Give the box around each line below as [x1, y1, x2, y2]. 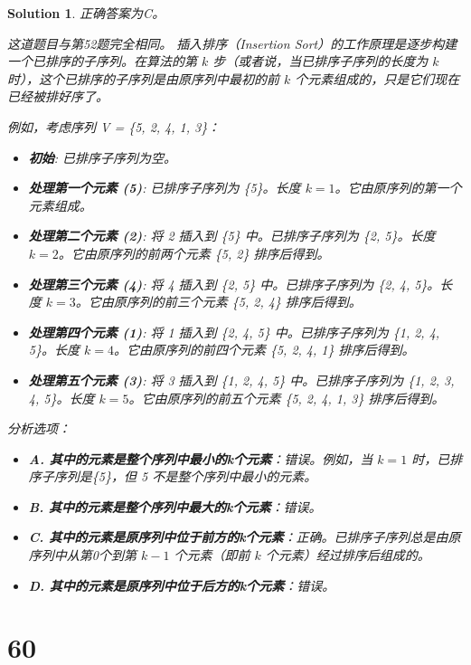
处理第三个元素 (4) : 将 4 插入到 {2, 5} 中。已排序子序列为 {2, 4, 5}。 [28, 274, 440, 293]
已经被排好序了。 [7, 87, 108, 106]
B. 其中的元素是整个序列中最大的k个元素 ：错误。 [28, 497, 322, 516]
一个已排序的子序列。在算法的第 [7, 52, 197, 71]
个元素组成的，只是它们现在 [295, 69, 460, 88]
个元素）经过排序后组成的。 [265, 546, 430, 565]
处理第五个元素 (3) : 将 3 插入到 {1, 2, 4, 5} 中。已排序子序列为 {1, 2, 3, [28, 370, 455, 389]
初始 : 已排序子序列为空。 [28, 147, 177, 166]
